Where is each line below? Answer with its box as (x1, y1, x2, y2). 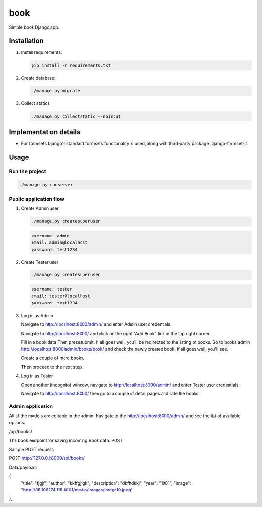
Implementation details (9, 128, 81, 136)
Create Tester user (21, 259, 59, 265)
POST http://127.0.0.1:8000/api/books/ (9, 456, 85, 461)
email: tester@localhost (31, 293, 91, 299)
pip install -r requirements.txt (31, 63, 111, 68)
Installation (9, 37, 44, 45)
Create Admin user (21, 205, 59, 211)
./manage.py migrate (31, 88, 80, 94)
